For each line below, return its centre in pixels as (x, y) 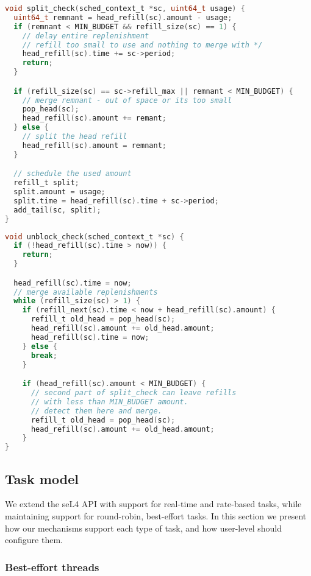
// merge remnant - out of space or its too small (127, 100)
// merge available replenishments (86, 292)
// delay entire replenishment (86, 36)
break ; (44, 355)
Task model (42, 478)
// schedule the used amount (73, 174)
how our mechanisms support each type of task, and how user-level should (144, 528)
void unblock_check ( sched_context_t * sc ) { (95, 237)
